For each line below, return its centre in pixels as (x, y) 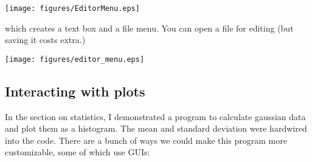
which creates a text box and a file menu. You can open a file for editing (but (149, 28)
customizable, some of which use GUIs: (78, 152)
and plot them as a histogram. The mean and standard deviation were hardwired (156, 128)
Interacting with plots (75, 91)
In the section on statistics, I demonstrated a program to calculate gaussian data (155, 116)
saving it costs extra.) (45, 40)
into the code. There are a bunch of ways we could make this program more (146, 140)
